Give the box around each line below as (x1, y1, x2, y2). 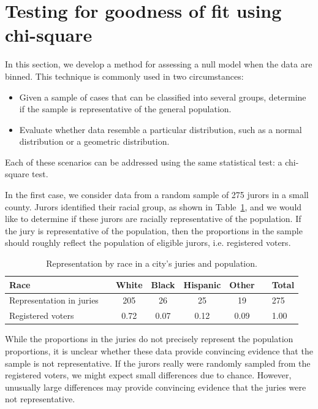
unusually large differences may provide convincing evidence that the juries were (5, 380, 306, 393)
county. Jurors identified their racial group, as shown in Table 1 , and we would (5, 200, 302, 213)
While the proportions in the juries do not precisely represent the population (5, 332, 293, 345)
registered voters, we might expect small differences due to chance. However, (5, 369, 292, 381)
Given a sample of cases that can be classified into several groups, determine (19, 90, 306, 103)
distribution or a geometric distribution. (19, 135, 170, 148)
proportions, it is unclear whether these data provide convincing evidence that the (5, 345, 313, 357)
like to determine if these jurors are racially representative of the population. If (5, 212, 301, 225)
